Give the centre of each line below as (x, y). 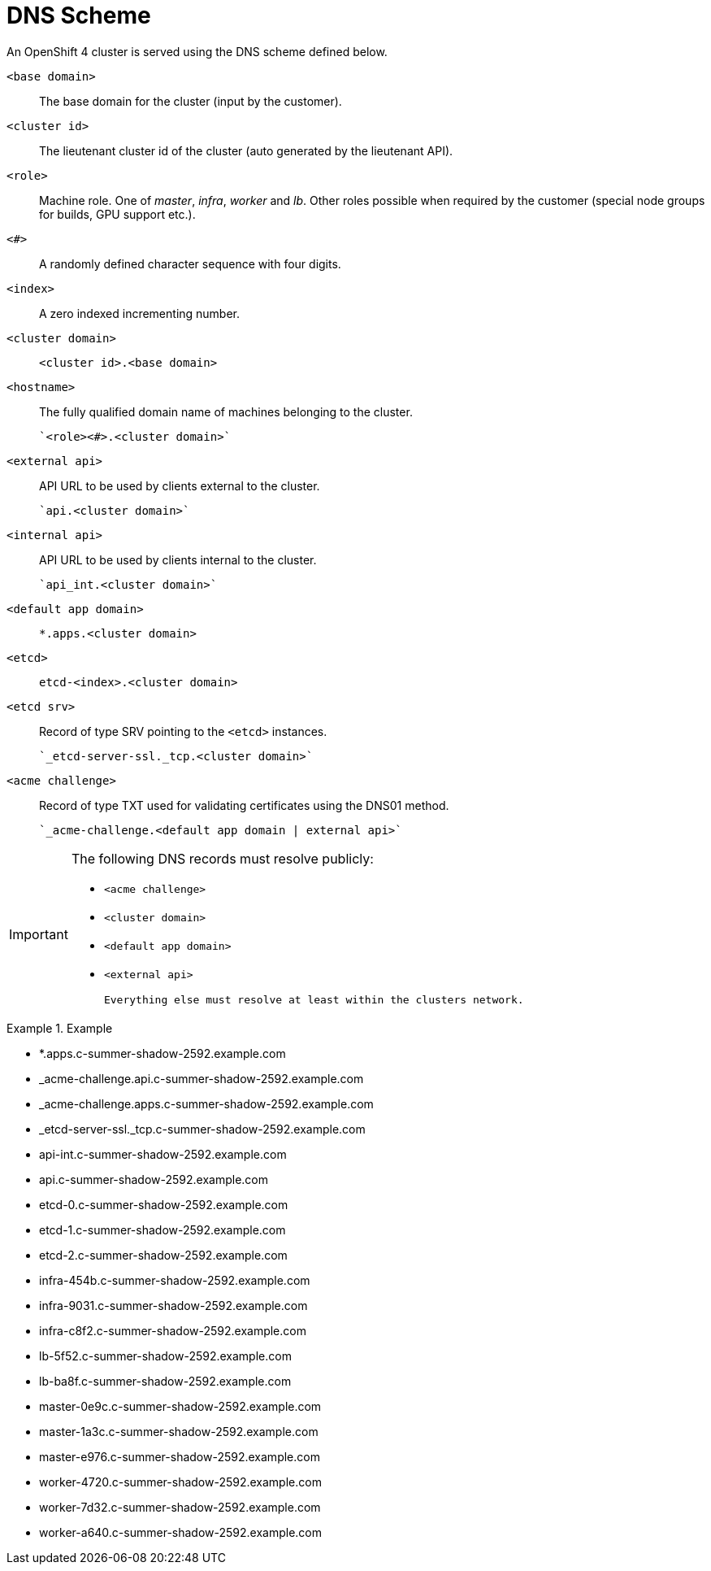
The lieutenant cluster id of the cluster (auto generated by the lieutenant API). (246, 150)
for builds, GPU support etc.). (117, 214)
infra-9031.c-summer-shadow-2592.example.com (173, 1305)
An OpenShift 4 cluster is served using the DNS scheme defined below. (197, 51)
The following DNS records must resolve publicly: (222, 858)
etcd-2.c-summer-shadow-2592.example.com (163, 1255)
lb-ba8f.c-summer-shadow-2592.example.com (165, 1381)
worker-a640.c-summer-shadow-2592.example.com (181, 1532)
